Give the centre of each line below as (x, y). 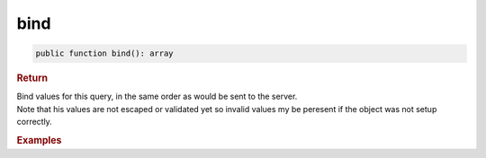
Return (32, 78)
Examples (39, 140)
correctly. (35, 122)
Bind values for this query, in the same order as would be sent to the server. (157, 97)
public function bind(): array (105, 53)
